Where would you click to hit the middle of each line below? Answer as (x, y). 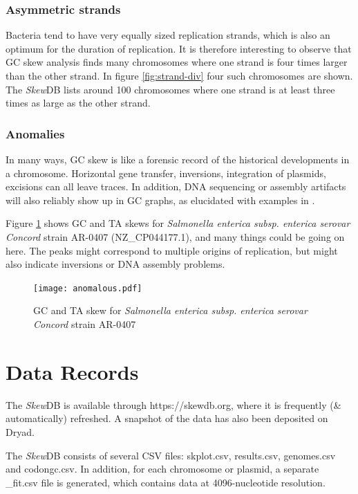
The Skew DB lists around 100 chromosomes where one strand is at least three (170, 89)
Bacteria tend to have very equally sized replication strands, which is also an (168, 35)
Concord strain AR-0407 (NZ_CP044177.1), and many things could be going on (175, 236)
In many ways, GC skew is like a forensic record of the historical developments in (178, 159)
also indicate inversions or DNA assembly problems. (115, 264)
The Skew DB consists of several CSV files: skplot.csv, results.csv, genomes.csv (171, 455)
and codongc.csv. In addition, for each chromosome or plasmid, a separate (162, 469)
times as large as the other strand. (78, 103)
